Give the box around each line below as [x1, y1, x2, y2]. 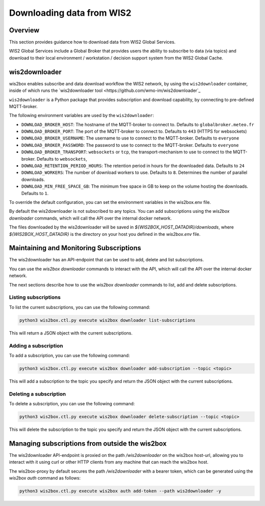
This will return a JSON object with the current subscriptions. [9, 330, 132, 336]
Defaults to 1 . [21, 190, 49, 196]
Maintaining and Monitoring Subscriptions [9, 244, 141, 253]
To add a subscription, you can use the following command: [9, 352, 130, 358]
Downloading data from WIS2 [9, 7, 132, 18]
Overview [9, 26, 40, 34]
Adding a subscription [9, 342, 63, 349]
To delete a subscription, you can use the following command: [9, 401, 135, 406]
